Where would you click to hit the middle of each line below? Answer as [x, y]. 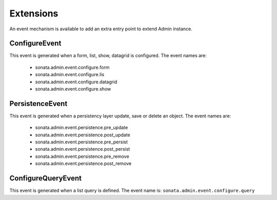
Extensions [34, 13]
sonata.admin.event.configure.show [73, 89]
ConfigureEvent [35, 43]
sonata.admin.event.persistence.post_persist [83, 149]
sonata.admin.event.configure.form [72, 67]
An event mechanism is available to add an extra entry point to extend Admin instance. [101, 29]
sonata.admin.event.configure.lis [70, 75]
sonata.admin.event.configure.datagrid [76, 82]
